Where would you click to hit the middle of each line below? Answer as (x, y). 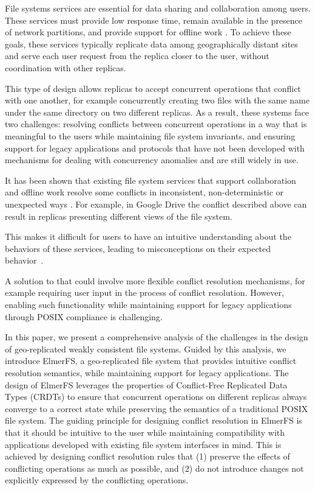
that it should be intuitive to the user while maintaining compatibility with (145, 432)
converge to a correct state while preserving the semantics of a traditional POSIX (157, 408)
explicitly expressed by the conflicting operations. (97, 480)
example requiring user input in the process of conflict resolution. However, (144, 292)
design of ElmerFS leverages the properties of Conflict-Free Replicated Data (146, 384)
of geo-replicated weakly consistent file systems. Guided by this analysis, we (146, 348)
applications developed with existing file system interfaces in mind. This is (143, 444)
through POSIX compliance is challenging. (84, 316)
